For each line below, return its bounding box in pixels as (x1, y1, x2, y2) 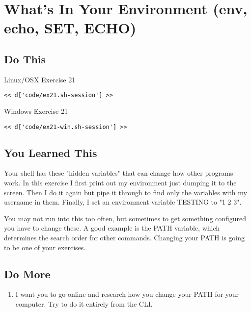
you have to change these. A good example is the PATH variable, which (4, 223, 220, 233)
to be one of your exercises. (4, 242, 86, 252)
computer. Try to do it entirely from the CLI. (15, 299, 153, 309)
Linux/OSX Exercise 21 (4, 74, 76, 84)
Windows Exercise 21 (4, 106, 68, 116)
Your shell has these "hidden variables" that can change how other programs (4, 168, 233, 178)
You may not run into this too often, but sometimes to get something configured (4, 213, 247, 223)
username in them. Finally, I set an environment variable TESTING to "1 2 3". (4, 197, 242, 207)
